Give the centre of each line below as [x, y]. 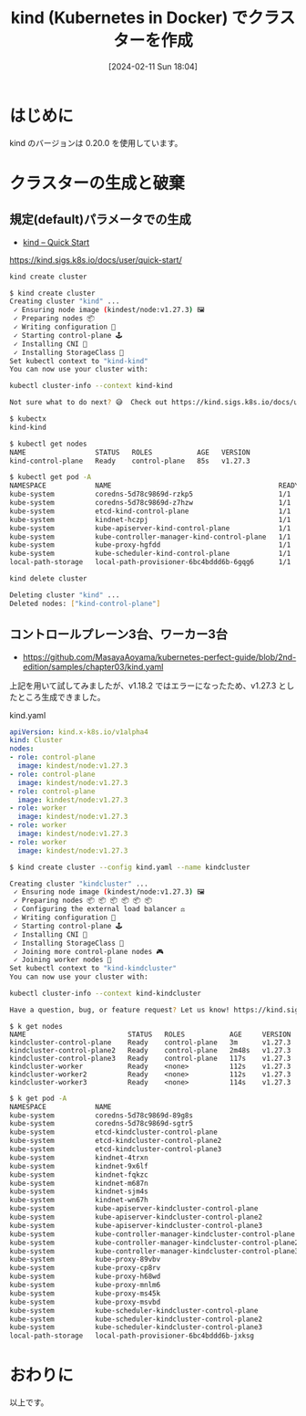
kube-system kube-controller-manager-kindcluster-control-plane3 [154, 1251]
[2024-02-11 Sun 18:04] [153, 66]
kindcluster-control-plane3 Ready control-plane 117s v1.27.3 [150, 1058]
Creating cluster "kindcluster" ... [79, 884]
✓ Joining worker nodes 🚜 [62, 960]
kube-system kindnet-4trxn [79, 1158]
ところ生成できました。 [61, 697]
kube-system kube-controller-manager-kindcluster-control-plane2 [154, 1243]
